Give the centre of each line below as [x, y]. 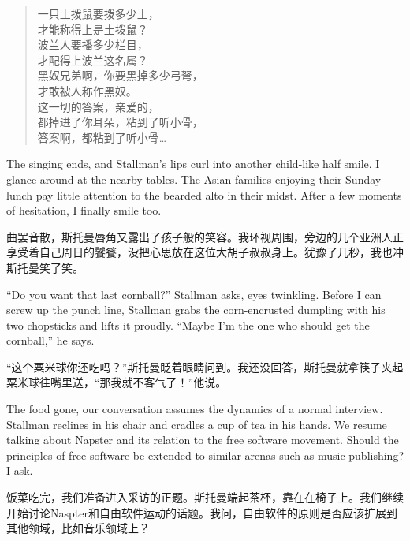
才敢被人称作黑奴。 [87, 90]
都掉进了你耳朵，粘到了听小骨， [120, 122]
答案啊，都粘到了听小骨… [102, 137]
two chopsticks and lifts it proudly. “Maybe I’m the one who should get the [188, 325]
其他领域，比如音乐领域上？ [78, 528]
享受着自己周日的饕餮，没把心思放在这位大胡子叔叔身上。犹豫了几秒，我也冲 [205, 252]
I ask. [20, 470]
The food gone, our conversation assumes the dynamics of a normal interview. [195, 409]
